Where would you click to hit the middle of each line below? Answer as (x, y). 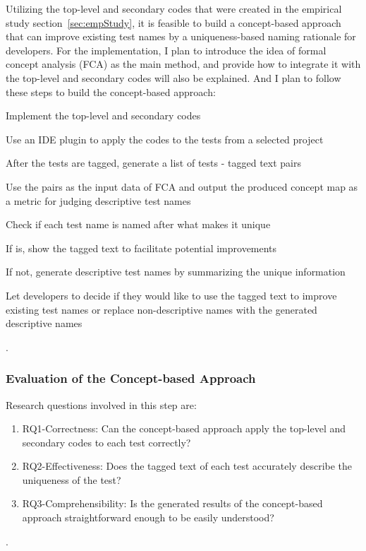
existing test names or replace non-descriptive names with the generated (161, 309)
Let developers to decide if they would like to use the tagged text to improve (171, 295)
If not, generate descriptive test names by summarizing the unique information (176, 272)
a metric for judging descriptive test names (98, 200)
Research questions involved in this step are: (101, 404)
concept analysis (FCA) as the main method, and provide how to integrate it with (183, 64)
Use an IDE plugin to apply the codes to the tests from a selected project (165, 139)
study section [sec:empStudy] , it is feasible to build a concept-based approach (173, 22)
